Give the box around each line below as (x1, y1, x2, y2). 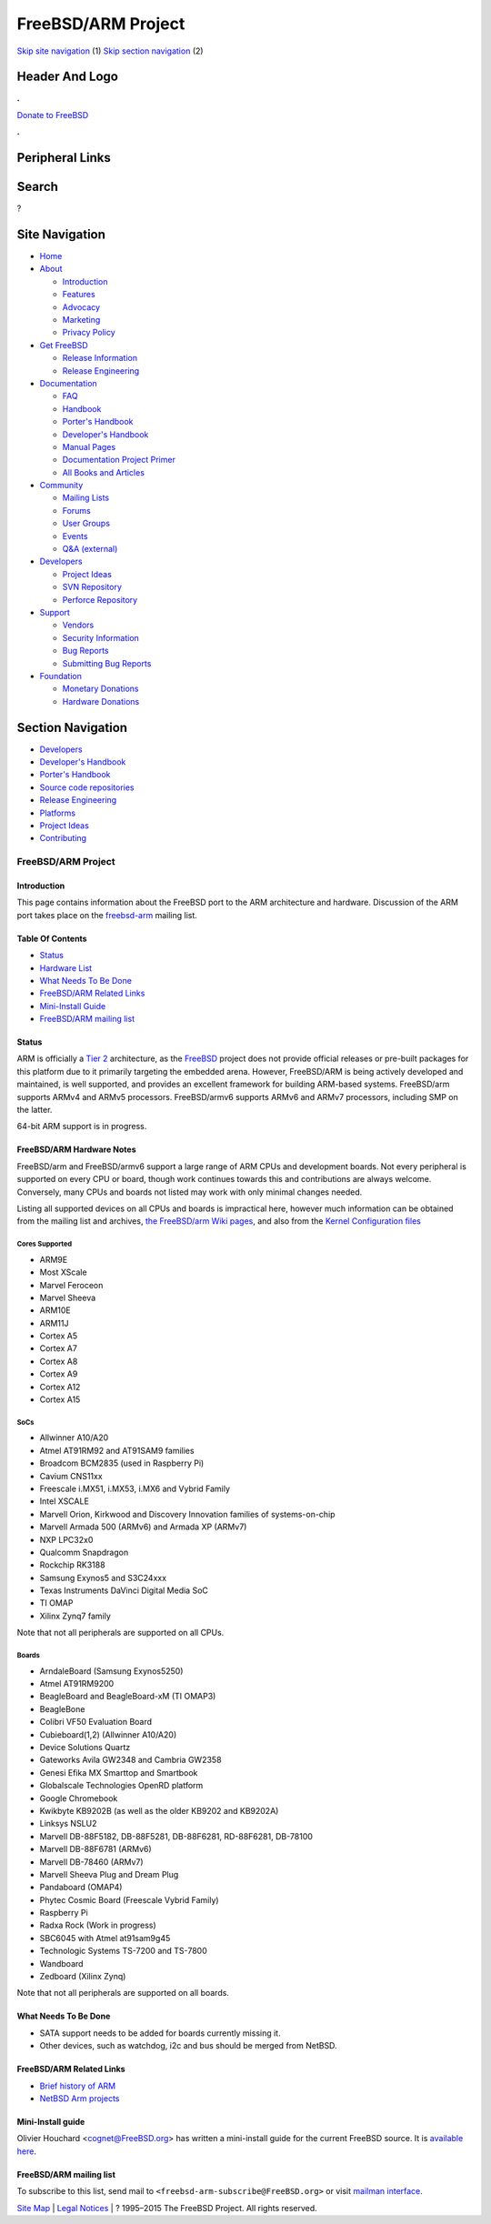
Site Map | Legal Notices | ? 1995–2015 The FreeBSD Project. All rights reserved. (16, 2202, 317, 2213)
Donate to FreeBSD (16, 109, 89, 120)
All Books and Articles (62, 466, 145, 477)
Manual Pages (62, 441, 116, 452)
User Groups (62, 518, 111, 529)
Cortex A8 (39, 1356, 78, 1367)
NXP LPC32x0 (39, 1534, 94, 1545)
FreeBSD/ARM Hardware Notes (16, 1144, 136, 1155)
